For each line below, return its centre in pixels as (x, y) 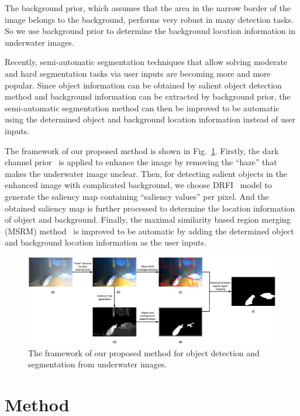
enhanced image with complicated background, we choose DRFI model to (138, 185)
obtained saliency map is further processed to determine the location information (150, 208)
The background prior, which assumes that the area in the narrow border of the (148, 8)
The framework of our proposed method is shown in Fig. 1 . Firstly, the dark (142, 150)
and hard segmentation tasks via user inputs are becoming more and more (138, 73)
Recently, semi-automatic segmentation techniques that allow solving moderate (146, 62)
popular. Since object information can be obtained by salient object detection (143, 85)
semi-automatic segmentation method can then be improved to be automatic (142, 108)
